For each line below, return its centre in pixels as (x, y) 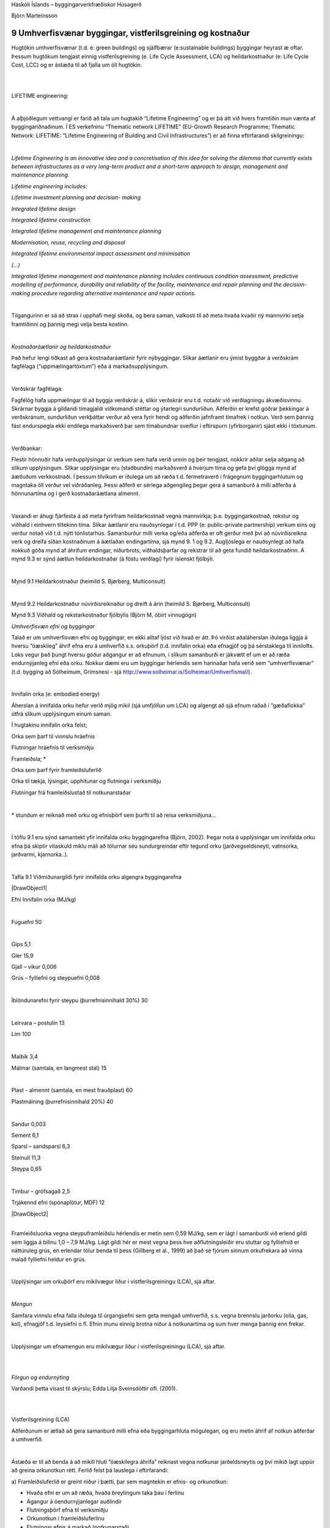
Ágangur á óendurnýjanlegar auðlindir (74, 1501)
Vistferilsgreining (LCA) (41, 1420)
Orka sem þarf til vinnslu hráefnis (53, 736)
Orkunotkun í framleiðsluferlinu (66, 1518)
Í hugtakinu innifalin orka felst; (49, 725)
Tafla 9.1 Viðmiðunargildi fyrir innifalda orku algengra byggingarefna (97, 876)
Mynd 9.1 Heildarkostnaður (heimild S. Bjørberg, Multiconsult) (89, 581)
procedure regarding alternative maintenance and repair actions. (114, 293)
